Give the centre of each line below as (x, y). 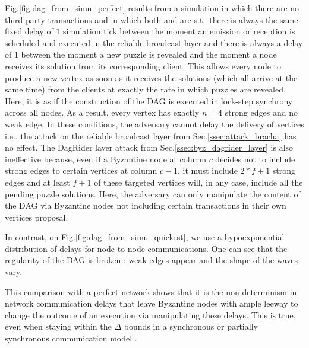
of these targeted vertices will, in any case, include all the (198, 182)
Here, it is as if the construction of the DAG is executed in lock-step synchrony (149, 100)
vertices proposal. (37, 217)
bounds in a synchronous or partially (191, 326)
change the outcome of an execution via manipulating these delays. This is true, (150, 315)
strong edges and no (261, 112)
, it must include (208, 170)
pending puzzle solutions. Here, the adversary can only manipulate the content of (153, 194)
